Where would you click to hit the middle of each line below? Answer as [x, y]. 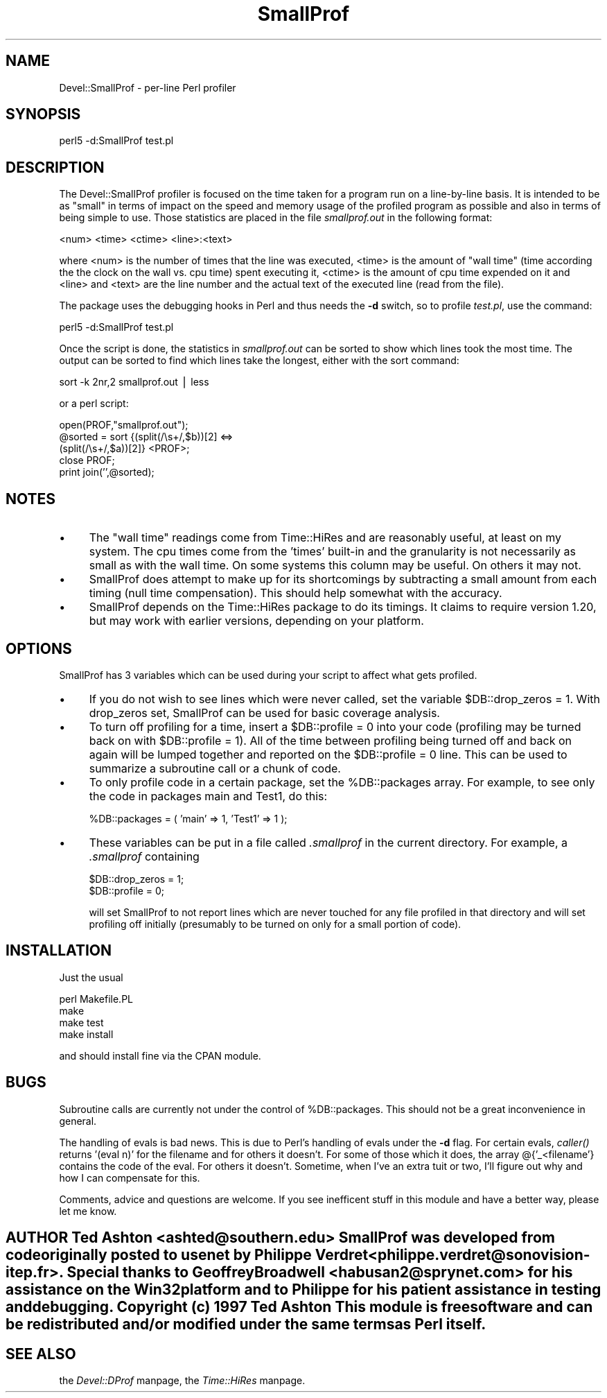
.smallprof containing [144, 856]
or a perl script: [94, 404]
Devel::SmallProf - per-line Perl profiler [148, 87]
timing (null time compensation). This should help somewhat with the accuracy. [296, 593]
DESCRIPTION [55, 167]
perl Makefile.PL [96, 999]
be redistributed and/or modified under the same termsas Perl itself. [246, 1324]
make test [81, 1022]
